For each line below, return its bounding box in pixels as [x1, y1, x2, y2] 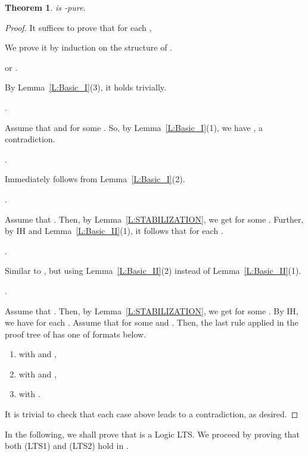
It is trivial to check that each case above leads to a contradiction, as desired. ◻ [5, 408, 298, 420]
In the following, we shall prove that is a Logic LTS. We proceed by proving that [5, 427, 300, 440]
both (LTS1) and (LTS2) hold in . [5, 439, 129, 452]
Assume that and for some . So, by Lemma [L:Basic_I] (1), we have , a [5, 121, 263, 133]
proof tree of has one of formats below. [5, 327, 147, 340]
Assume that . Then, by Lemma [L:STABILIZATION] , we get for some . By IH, [5, 304, 298, 317]
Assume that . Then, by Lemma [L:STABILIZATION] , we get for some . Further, [5, 213, 304, 225]
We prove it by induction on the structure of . [5, 41, 172, 54]
